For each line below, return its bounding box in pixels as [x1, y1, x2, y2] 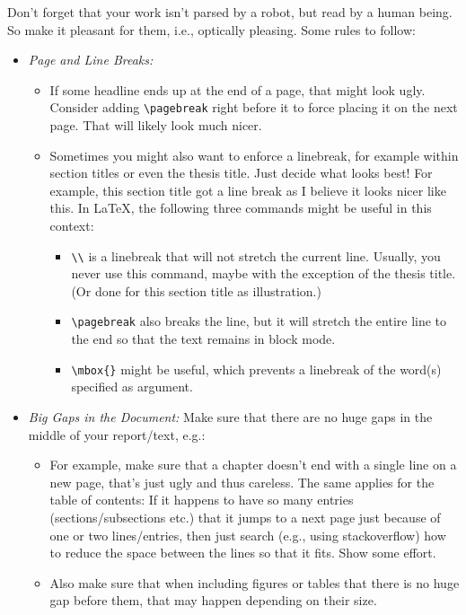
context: [49, 216, 94, 234]
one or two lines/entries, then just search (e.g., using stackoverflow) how [49, 525, 446, 544]
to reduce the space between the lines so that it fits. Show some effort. [49, 543, 436, 562]
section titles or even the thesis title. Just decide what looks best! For [49, 163, 433, 182]
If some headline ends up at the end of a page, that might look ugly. [49, 80, 426, 99]
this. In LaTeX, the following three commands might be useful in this [49, 198, 432, 217]
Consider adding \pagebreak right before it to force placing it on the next [49, 98, 458, 117]
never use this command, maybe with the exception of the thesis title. [71, 264, 456, 283]
